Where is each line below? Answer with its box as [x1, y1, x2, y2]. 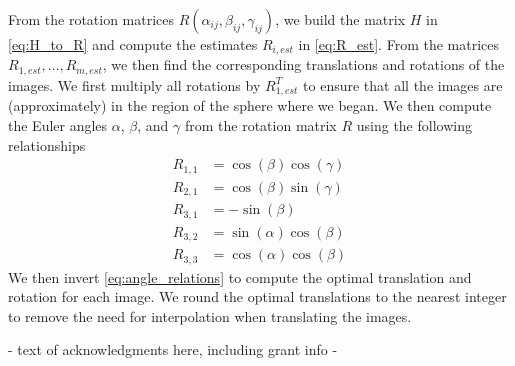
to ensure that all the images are [303, 74, 503, 95]
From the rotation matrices [8, 9, 175, 29]
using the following [356, 114, 472, 135]
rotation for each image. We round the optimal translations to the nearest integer [8, 286, 507, 307]
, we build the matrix [275, 9, 406, 29]
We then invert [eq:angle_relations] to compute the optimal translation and [8, 266, 472, 287]
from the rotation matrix [184, 114, 337, 135]
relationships [8, 134, 86, 155]
